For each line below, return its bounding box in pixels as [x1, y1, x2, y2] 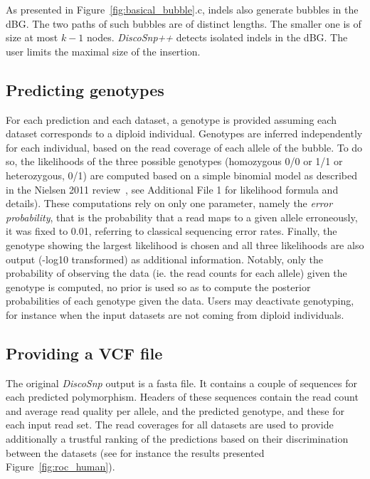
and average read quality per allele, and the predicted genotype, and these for [6, 403, 344, 418]
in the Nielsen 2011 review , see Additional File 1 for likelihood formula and [6, 181, 339, 196]
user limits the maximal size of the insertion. [6, 43, 201, 58]
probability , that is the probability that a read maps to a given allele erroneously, [6, 209, 358, 224]
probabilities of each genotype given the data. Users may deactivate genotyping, [6, 293, 354, 308]
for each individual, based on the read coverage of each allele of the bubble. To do [6, 140, 363, 154]
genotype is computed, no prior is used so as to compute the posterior [6, 279, 311, 294]
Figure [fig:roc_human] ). [6, 459, 115, 474]
